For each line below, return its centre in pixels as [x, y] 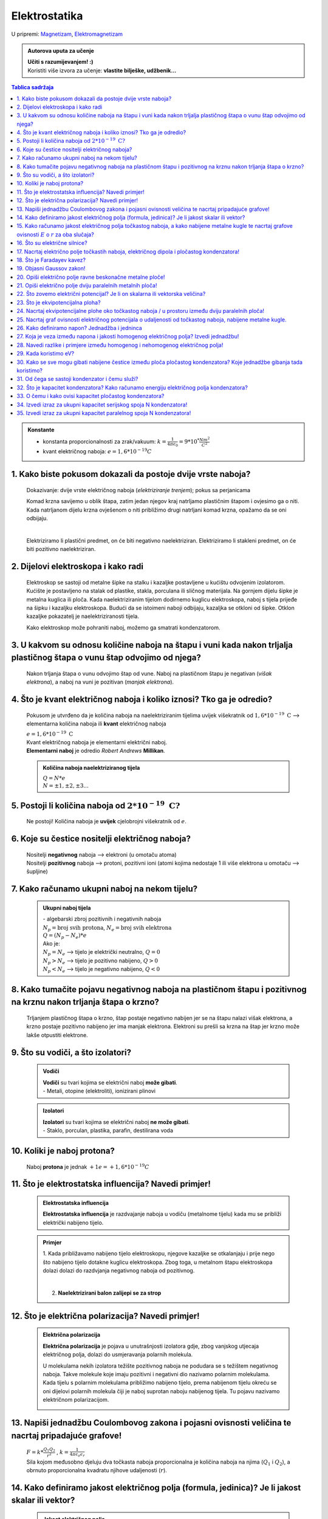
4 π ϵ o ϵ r [77, 1455]
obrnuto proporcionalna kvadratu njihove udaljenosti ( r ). [97, 1470]
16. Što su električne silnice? [52, 243]
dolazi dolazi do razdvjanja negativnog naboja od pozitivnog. [119, 1270]
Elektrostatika [47, 16]
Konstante [41, 430]
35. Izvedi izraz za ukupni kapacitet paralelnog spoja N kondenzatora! [104, 413]
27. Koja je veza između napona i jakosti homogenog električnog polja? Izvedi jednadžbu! [128, 337]
